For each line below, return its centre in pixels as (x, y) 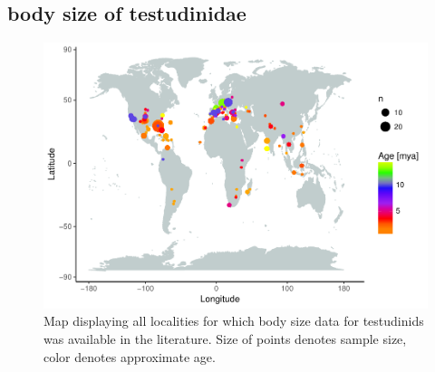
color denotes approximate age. (130, 356)
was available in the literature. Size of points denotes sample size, (225, 338)
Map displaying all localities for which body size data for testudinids (234, 321)
